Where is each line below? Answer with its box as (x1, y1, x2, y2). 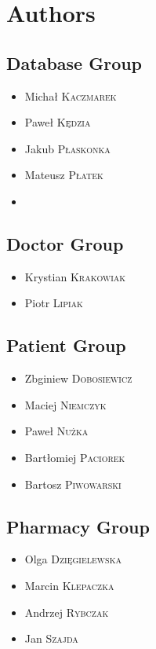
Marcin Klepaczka (24, 577, 114, 593)
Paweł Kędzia (24, 114, 91, 130)
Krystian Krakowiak (24, 268, 126, 284)
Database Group (6, 50, 143, 75)
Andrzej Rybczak (24, 603, 109, 620)
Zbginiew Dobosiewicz (24, 370, 132, 387)
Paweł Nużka (24, 423, 89, 439)
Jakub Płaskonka (24, 140, 111, 156)
